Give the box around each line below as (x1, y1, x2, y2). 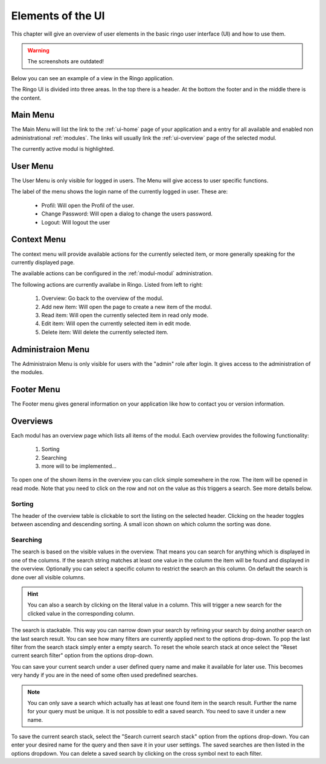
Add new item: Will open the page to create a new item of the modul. (41, 303, 213, 310)
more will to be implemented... (41, 462, 117, 470)
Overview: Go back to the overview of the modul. (41, 294, 164, 302)
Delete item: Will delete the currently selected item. (41, 328, 168, 336)
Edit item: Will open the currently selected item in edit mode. (41, 320, 191, 327)
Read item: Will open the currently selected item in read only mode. (41, 311, 209, 319)
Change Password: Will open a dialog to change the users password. (41, 210, 213, 217)
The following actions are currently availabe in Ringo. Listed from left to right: (11, 281, 203, 288)
